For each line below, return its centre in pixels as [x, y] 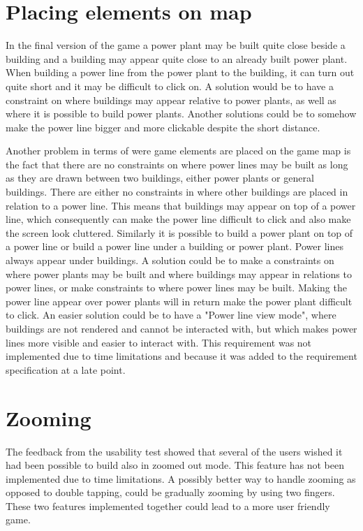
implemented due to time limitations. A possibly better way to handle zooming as [181, 478]
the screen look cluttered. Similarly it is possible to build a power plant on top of [179, 232]
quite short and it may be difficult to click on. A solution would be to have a [170, 86]
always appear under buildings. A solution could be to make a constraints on [170, 260]
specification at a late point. [66, 369]
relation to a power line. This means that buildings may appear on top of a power [181, 205]
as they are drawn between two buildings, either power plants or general [160, 178]
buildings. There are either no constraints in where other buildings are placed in [177, 192]
